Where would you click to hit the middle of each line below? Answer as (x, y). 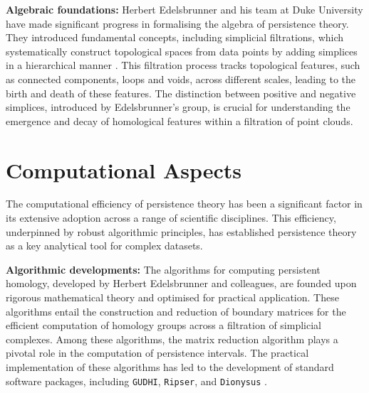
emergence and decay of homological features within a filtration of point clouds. (180, 120)
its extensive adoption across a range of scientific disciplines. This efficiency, (171, 218)
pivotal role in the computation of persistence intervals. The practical (157, 353)
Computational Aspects (124, 169)
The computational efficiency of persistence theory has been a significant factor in (184, 204)
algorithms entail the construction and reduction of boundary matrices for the (176, 311)
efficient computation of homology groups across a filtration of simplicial (163, 325)
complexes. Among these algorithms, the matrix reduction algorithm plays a (172, 339)
